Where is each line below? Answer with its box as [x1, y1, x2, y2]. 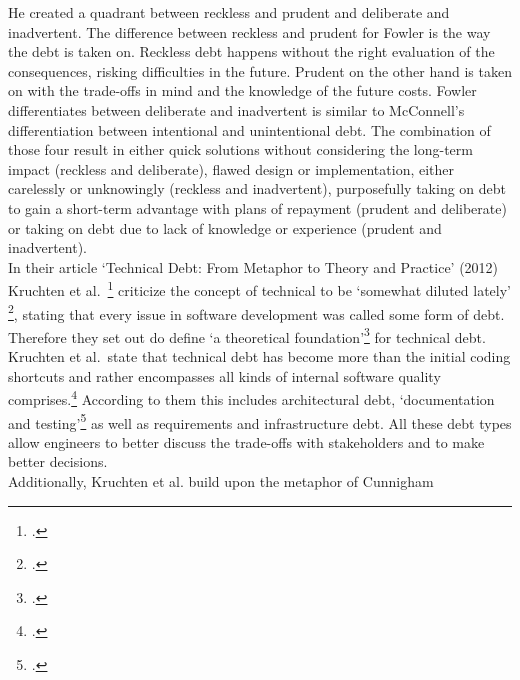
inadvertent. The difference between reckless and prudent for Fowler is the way [8, 21, 491, 42]
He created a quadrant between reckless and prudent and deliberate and [8, 2, 450, 22]
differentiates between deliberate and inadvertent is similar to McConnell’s [8, 99, 465, 120]
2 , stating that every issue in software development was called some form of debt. [8, 300, 505, 324]
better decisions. [8, 451, 108, 472]
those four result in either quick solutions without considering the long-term [8, 139, 473, 160]
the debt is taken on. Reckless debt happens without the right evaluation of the [8, 41, 495, 62]
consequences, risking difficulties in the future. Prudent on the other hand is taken [8, 60, 512, 81]
